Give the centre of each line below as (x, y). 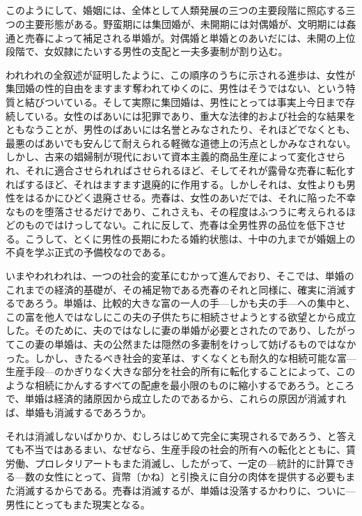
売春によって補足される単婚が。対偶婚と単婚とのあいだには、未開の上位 (190, 37)
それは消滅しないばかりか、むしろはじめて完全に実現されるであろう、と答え (181, 435)
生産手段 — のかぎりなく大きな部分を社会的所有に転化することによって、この (181, 371)
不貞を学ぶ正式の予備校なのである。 (88, 252)
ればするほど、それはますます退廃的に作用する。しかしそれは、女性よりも (176, 184)
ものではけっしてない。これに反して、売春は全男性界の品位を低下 (175, 225)
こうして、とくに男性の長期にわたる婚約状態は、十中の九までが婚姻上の (190, 238)
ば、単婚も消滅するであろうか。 (79, 412)
